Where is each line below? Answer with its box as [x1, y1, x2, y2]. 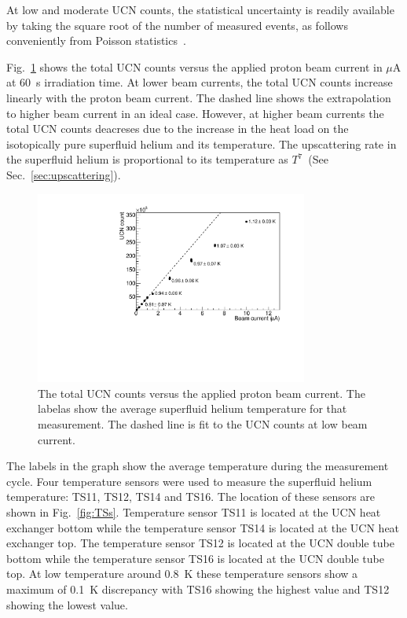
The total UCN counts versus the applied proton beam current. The [38, 384, 365, 401]
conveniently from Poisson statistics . [6, 32, 186, 49]
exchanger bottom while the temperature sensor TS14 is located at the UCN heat [6, 519, 400, 535]
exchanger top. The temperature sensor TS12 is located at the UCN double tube [6, 535, 394, 551]
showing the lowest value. [6, 596, 128, 612]
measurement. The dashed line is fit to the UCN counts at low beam [38, 416, 368, 432]
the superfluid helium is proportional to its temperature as [6, 151, 288, 167]
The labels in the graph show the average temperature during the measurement [6, 458, 389, 474]
